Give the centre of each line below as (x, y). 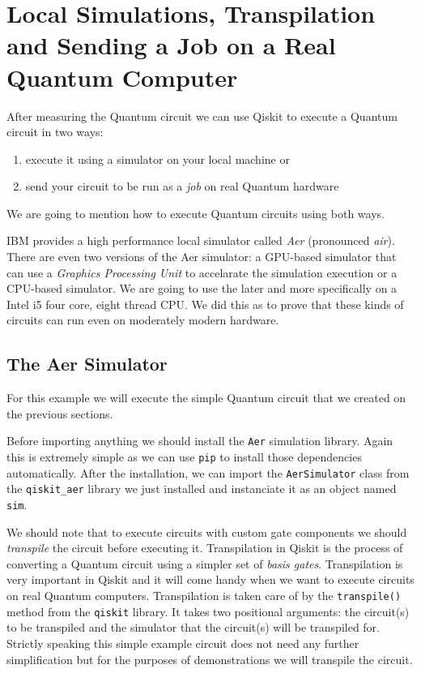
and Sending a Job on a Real (171, 45)
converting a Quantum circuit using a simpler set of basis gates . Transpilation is (205, 563)
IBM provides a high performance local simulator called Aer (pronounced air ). (201, 240)
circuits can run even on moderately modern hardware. (143, 320)
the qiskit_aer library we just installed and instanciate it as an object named (202, 489)
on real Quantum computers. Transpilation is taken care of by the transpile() (204, 596)
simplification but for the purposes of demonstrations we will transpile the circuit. (210, 659)
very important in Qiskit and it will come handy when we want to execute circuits (210, 579)
